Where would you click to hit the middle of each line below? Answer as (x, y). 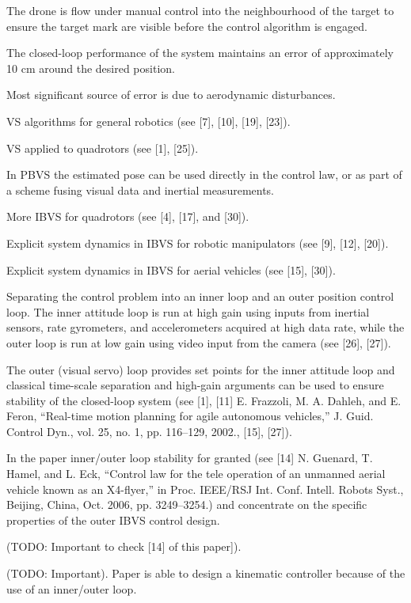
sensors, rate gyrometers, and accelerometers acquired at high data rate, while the (205, 327)
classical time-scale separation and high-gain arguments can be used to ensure (195, 385)
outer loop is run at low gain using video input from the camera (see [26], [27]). (199, 342)
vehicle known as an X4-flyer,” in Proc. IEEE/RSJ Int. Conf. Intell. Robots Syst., (205, 489)
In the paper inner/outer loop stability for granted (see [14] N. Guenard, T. (190, 458)
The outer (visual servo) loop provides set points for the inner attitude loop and (201, 369)
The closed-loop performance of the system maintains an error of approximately (200, 53)
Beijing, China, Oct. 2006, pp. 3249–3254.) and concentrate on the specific (187, 504)
